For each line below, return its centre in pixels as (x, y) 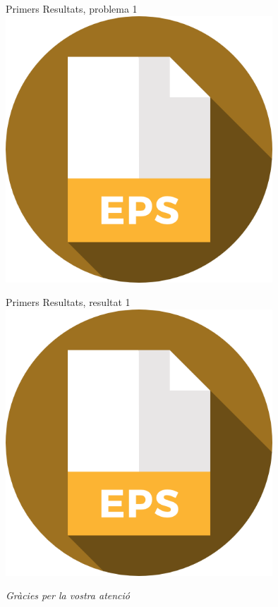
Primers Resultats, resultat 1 (68, 302)
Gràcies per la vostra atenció (68, 595)
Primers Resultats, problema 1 (72, 8)
